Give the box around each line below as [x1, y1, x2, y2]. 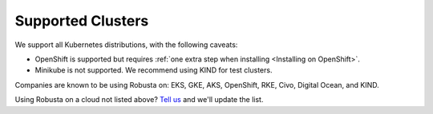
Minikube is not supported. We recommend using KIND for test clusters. [34, 65, 273, 75]
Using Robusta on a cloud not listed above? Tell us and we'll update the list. [14, 95, 264, 104]
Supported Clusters [14, 12, 149, 29]
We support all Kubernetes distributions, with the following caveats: [14, 40, 238, 49]
